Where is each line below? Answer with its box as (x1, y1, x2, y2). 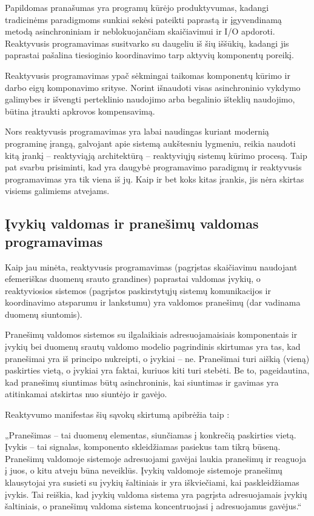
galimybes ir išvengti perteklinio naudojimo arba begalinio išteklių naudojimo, (5, 93, 295, 106)
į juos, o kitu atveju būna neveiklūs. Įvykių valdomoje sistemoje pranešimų (5, 464, 282, 477)
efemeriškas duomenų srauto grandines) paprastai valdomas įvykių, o (5, 272, 261, 285)
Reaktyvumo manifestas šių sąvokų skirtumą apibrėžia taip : (5, 408, 230, 421)
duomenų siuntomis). (5, 307, 82, 320)
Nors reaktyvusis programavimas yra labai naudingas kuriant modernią (5, 125, 269, 138)
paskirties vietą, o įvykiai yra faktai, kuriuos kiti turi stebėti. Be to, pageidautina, (5, 364, 310, 377)
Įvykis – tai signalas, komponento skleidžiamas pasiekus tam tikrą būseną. (5, 440, 281, 453)
